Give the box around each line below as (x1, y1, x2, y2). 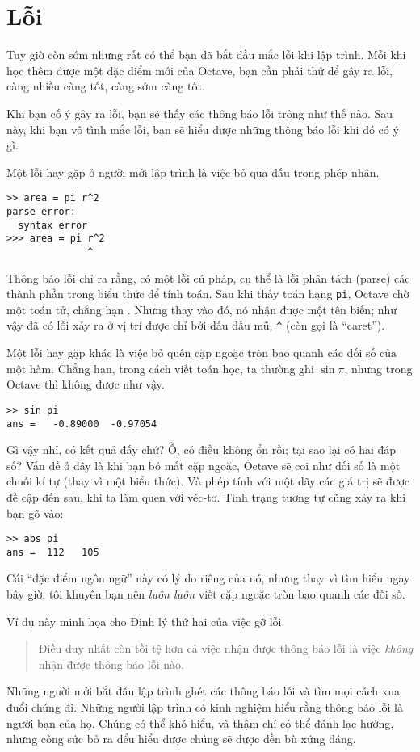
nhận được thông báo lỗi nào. (38, 655, 184, 672)
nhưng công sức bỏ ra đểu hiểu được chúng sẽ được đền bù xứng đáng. (6, 730, 356, 747)
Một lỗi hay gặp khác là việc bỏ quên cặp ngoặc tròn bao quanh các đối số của (6, 344, 397, 361)
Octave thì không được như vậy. (6, 376, 165, 393)
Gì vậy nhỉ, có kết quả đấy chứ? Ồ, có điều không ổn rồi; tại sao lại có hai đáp (6, 441, 397, 458)
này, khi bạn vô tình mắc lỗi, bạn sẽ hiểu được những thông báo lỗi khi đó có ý (6, 120, 399, 137)
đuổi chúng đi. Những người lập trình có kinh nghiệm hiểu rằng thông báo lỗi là (6, 699, 403, 715)
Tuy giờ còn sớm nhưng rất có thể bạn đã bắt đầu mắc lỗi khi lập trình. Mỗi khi (6, 46, 406, 63)
